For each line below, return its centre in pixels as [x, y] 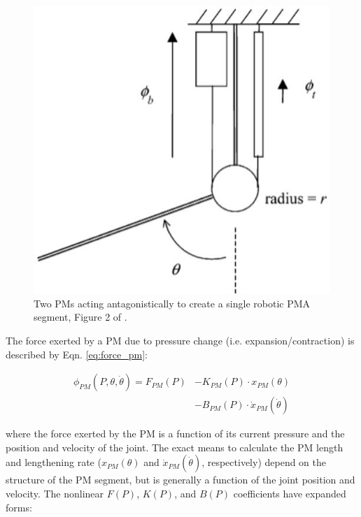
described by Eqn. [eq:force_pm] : [77, 354]
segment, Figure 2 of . [80, 317]
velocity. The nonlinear [55, 494]
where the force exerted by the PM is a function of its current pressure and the [175, 434]
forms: [19, 507]
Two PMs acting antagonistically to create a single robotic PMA [172, 303]
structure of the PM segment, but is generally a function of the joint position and [180, 480]
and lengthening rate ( [54, 462]
